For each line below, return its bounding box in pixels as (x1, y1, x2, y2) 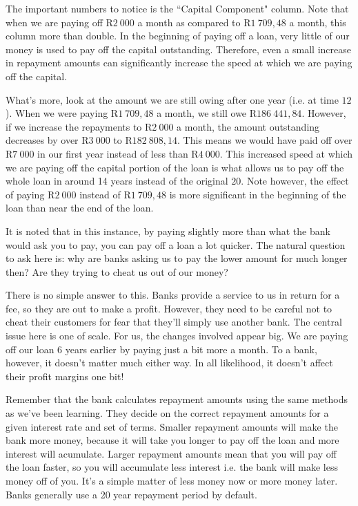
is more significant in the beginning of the (169, 187, 346, 201)
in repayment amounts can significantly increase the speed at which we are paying (6, 55, 352, 70)
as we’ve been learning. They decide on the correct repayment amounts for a (6, 406, 329, 420)
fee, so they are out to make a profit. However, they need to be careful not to (6, 301, 332, 315)
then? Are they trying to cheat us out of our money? (6, 264, 228, 279)
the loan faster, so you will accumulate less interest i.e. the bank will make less (6, 460, 338, 474)
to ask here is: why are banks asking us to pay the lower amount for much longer (6, 251, 348, 265)
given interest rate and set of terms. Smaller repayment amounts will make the (6, 419, 338, 433)
